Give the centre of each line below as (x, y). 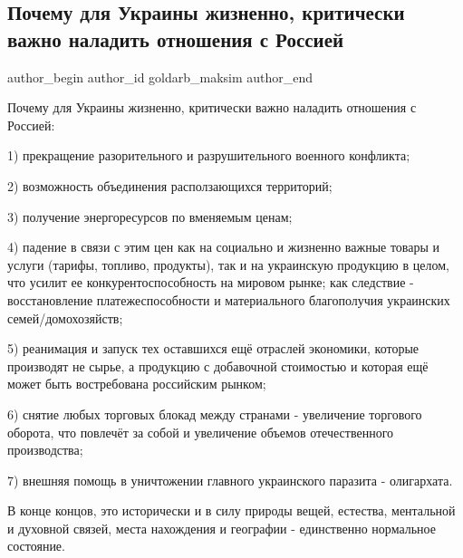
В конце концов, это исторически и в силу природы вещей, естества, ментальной (231, 510)
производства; (45, 450)
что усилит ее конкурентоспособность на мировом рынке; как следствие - (211, 282)
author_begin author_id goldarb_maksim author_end (160, 77)
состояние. (36, 546)
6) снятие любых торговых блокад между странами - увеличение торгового (215, 414)
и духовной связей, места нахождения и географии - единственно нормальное (222, 528)
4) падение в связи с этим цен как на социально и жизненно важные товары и (224, 247)
